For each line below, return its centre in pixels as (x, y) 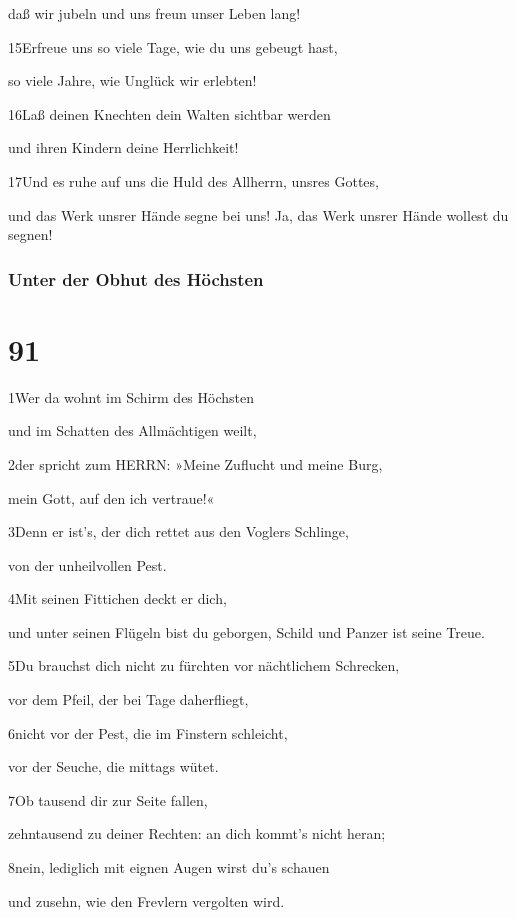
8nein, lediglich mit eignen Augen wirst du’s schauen (169, 867)
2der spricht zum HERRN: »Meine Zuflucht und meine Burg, (195, 463)
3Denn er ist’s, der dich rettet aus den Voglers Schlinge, (178, 531)
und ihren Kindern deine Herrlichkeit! (123, 147)
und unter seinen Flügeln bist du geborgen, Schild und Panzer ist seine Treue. (246, 631)
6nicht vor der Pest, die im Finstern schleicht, (148, 732)
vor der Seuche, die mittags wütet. (113, 766)
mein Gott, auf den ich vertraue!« (111, 497)
